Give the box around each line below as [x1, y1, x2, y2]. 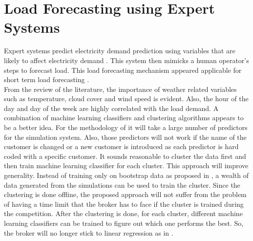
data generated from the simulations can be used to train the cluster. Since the [4, 179, 240, 190]
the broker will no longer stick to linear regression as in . [4, 227, 173, 238]
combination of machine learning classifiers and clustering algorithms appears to [4, 112, 244, 123]
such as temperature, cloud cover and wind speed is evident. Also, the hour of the [4, 93, 249, 104]
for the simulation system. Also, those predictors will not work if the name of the [4, 131, 247, 142]
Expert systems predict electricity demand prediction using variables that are [4, 45, 235, 56]
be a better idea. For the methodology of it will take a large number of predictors [4, 122, 248, 132]
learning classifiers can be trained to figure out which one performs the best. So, [4, 218, 244, 228]
